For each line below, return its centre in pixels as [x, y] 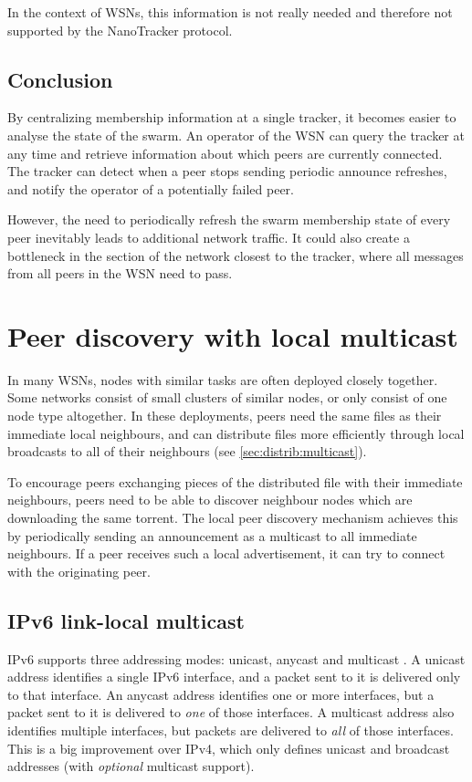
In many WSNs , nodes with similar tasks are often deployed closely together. [223, 379]
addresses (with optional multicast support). [131, 766]
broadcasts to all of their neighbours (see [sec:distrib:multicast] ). [187, 451]
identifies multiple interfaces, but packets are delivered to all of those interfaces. [231, 730]
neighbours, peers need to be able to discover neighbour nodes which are [210, 500]
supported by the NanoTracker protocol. [120, 30]
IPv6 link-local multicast [126, 620]
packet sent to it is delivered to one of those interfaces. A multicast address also [231, 712]
